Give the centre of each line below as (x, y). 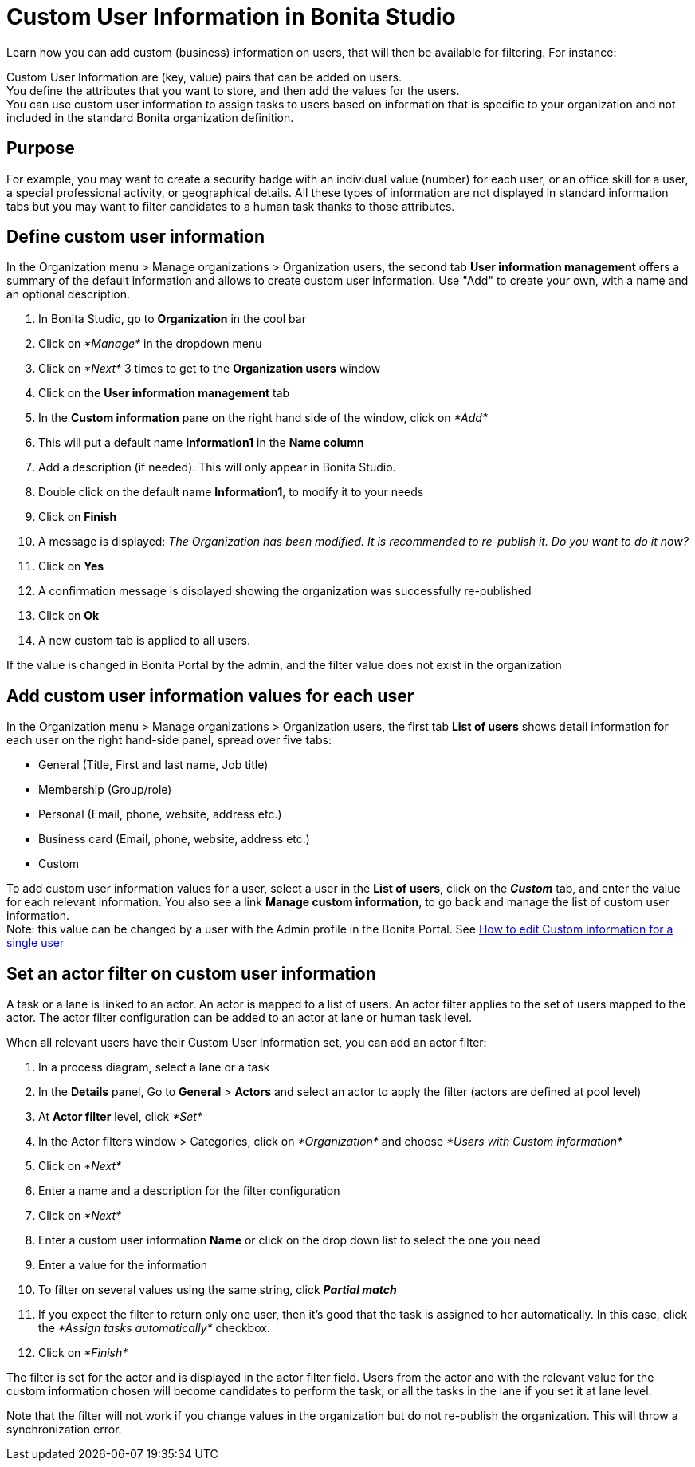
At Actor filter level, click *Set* (120, 1117)
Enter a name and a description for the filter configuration (189, 1191)
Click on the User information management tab (164, 393)
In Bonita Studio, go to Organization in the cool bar (172, 319)
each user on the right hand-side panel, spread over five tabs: (169, 740)
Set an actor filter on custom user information (191, 973)
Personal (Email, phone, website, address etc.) (160, 814)
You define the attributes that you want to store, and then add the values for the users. (233, 90)
